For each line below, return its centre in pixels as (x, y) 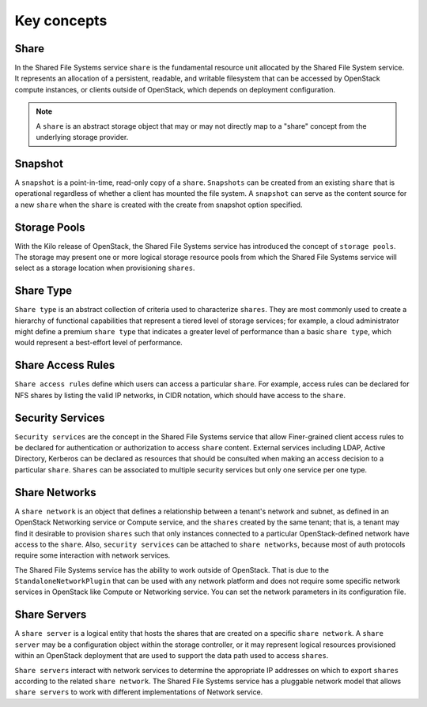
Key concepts (61, 21)
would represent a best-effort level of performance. (99, 343)
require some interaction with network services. (93, 555)
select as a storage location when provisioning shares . (105, 268)
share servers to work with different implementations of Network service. (139, 692)
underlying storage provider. (82, 137)
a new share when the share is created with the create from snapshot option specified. (159, 205)
